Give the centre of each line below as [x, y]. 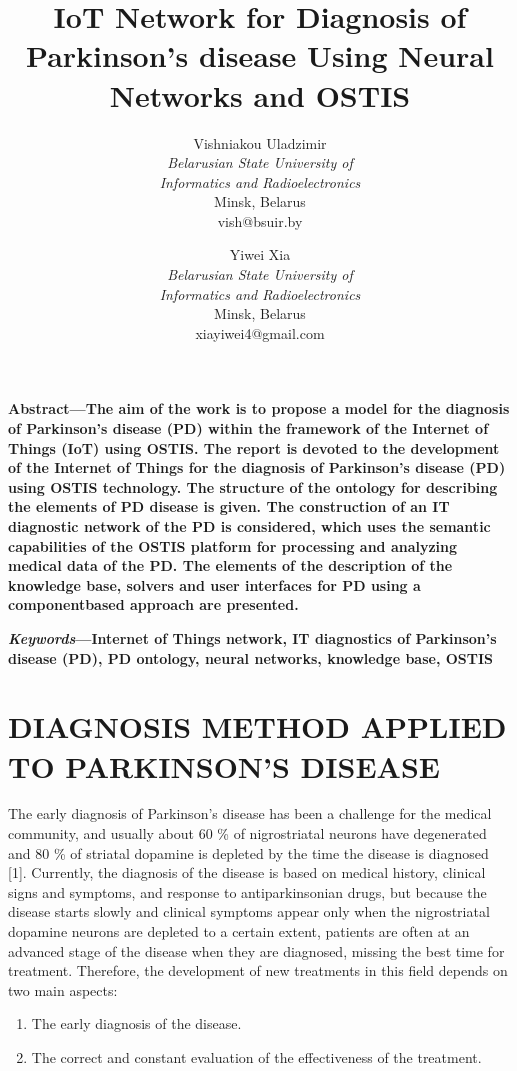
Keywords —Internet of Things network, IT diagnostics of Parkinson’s [252, 637]
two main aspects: [63, 989]
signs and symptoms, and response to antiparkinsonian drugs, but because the [247, 891]
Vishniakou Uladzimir [260, 142]
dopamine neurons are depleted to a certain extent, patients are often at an [239, 931]
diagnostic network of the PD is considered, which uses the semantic [249, 526]
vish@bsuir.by [260, 220]
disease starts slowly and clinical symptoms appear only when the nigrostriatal [249, 911]
